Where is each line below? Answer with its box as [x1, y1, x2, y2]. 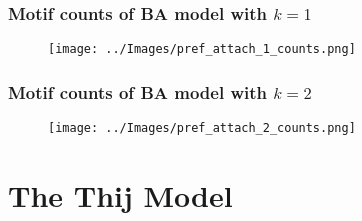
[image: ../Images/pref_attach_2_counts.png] [48, 121, 356, 136]
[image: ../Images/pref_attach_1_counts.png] [48, 42, 356, 57]
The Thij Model [8, 174, 233, 215]
